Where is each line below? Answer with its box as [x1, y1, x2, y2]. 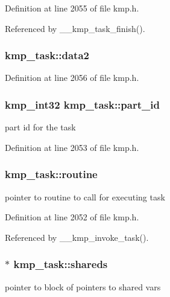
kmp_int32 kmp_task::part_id [5, 97, 160, 112]
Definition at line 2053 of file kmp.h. [5, 141, 139, 153]
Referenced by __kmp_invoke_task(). [5, 231, 149, 243]
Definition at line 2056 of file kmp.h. [5, 71, 139, 84]
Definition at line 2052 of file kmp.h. [5, 211, 139, 223]
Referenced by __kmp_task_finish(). [5, 22, 145, 34]
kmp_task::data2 [5, 48, 89, 63]
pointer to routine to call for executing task [5, 190, 165, 203]
